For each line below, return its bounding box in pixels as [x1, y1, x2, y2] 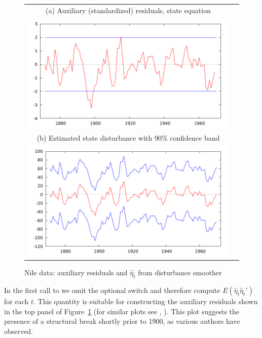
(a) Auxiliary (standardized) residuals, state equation [46, 5, 211, 15]
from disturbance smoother [138, 267, 222, 278]
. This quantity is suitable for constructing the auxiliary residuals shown [33, 295, 258, 306]
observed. [4, 325, 33, 336]
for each [4, 295, 29, 306]
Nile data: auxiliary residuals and [24, 267, 128, 278]
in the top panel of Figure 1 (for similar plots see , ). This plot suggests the [4, 306, 240, 316]
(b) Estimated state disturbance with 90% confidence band [36, 133, 220, 143]
